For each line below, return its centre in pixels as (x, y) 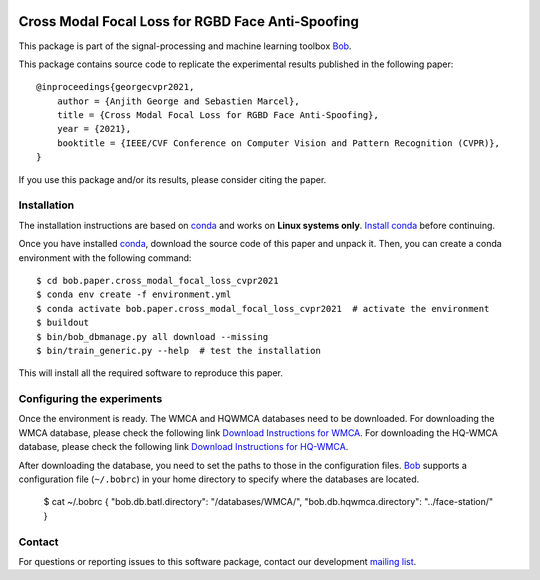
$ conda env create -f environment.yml (134, 294)
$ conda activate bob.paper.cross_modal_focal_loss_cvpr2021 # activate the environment (263, 308)
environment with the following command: (105, 257)
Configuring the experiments (90, 399)
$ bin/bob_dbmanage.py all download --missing (152, 336)
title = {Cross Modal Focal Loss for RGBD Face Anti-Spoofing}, (217, 115)
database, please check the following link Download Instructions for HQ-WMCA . (183, 447)
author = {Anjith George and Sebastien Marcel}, (178, 101)
